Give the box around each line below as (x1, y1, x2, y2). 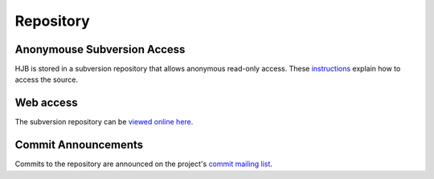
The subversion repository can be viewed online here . (14, 117, 194, 127)
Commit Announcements (14, 138, 144, 152)
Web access (14, 96, 78, 110)
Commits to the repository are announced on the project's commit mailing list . (14, 159, 273, 169)
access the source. (14, 75, 78, 84)
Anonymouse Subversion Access (14, 43, 186, 56)
